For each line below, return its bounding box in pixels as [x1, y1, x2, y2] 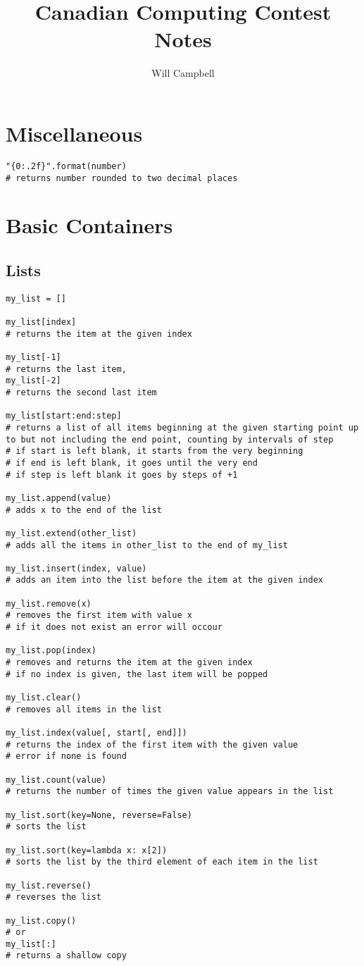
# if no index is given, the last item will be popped [6, 669, 268, 679]
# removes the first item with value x [6, 610, 192, 621]
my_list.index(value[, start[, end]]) [6, 728, 187, 738]
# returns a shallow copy [6, 950, 127, 961]
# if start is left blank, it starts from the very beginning [6, 446, 303, 457]
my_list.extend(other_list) [6, 528, 137, 538]
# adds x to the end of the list [6, 504, 162, 515]
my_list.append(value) [6, 493, 112, 503]
